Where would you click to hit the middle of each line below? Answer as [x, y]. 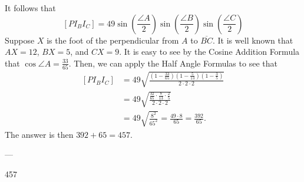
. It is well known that [253, 40]
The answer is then [39, 134]
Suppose [20, 40]
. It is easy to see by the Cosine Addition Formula [209, 52]
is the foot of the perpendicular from [113, 40]
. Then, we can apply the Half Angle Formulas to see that [173, 63]
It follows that [30, 8]
